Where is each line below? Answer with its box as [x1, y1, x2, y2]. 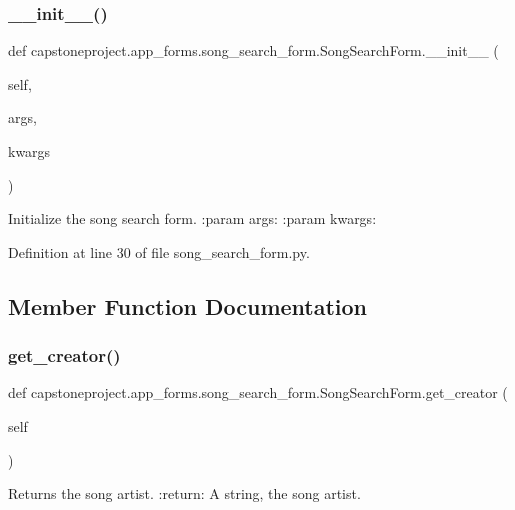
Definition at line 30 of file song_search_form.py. [8, 241, 310, 262]
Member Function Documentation [8, 290, 368, 321]
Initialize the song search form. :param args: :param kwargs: [8, 208, 377, 229]
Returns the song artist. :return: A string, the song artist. [8, 483, 361, 504]
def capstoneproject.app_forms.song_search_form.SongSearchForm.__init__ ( [8, 40, 499, 61]
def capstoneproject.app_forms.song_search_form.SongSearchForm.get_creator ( [8, 382, 508, 403]
